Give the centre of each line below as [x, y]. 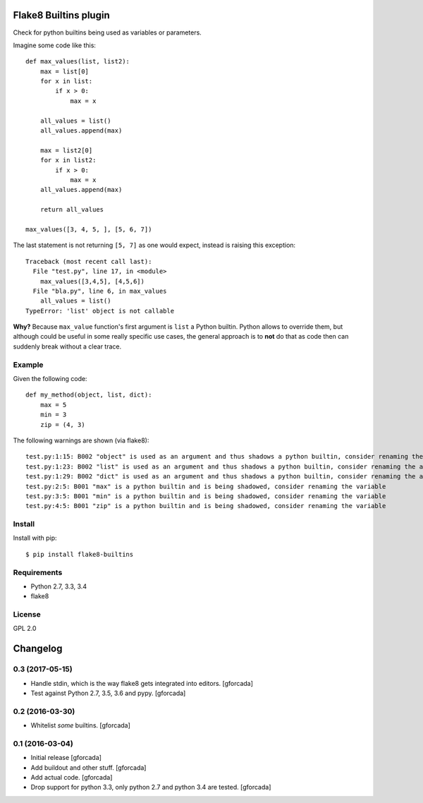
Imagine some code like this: [55, 45]
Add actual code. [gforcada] [72, 778]
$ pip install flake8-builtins [80, 554]
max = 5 [53, 405]
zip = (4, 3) [62, 424]
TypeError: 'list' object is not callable [100, 311]
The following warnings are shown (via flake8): [81, 440]
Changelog [38, 649]
